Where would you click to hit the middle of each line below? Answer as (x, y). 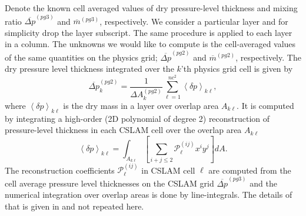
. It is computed (265, 105)
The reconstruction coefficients (60, 170)
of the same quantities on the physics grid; (81, 57)
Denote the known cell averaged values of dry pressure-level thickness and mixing (151, 8)
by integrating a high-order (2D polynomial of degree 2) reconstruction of (137, 118)
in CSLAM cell (168, 170)
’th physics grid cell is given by (237, 69)
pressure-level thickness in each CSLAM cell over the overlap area (123, 130)
